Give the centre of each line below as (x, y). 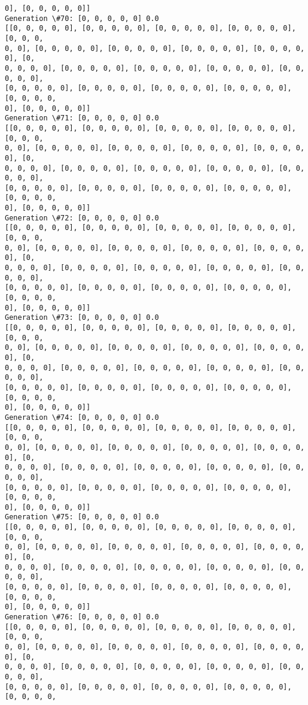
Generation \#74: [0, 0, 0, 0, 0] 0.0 (82, 417)
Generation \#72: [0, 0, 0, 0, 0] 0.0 (82, 218)
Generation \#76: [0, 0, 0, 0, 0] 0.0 (82, 617)
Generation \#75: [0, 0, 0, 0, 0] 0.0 (82, 517)
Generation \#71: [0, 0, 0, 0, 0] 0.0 (82, 118)
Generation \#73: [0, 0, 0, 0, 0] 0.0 (82, 318)
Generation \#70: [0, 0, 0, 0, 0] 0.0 (82, 18)
